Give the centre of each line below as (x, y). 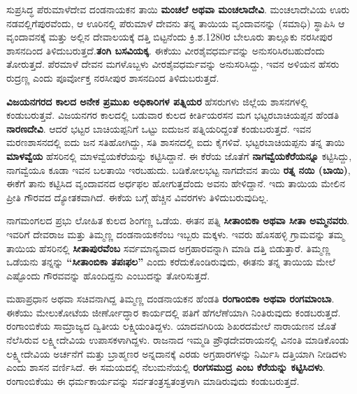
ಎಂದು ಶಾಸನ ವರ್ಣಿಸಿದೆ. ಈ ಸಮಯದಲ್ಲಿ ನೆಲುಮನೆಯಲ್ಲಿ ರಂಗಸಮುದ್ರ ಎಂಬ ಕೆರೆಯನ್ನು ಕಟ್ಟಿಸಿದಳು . (166, 367)
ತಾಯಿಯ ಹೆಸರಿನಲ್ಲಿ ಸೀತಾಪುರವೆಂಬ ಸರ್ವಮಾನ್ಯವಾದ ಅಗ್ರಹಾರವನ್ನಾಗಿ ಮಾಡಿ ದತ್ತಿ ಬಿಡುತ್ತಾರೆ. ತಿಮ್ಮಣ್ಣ (168, 248)
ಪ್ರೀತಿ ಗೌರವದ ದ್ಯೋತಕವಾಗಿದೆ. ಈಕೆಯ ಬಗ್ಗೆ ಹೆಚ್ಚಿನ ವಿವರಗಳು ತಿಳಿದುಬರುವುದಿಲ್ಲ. (138, 197)
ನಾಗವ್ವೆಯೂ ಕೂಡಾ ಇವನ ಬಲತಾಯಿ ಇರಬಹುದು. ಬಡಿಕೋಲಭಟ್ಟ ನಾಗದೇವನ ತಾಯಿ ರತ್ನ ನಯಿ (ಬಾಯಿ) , (178, 169)
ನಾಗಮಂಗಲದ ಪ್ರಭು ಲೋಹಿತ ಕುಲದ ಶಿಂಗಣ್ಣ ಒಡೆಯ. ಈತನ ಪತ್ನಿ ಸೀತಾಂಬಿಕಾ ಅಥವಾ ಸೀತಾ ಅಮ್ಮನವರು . (178, 220)
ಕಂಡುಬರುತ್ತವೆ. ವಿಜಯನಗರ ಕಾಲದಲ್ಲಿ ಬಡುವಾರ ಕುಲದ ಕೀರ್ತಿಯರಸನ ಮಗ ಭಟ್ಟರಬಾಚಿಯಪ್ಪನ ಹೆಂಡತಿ (173, 115)
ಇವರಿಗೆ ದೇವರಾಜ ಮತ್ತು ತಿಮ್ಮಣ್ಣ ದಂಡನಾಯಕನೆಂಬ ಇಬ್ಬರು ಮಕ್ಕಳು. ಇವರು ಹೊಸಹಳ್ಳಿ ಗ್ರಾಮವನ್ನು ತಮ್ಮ (175, 234)
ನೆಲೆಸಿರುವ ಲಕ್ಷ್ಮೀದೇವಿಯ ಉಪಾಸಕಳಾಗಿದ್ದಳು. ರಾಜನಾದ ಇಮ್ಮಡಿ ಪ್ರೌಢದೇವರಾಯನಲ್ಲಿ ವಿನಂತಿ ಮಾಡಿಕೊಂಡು (178, 340)
